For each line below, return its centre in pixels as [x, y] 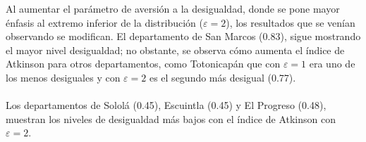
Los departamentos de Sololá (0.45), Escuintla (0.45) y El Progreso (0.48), [166, 105]
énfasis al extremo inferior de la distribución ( [105, 22]
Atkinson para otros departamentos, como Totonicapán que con [143, 64]
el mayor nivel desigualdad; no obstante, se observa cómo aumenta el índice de [175, 50]
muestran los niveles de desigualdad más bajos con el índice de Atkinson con [171, 118]
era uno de [332, 64]
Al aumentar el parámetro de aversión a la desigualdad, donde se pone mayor [173, 8]
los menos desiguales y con [63, 77]
